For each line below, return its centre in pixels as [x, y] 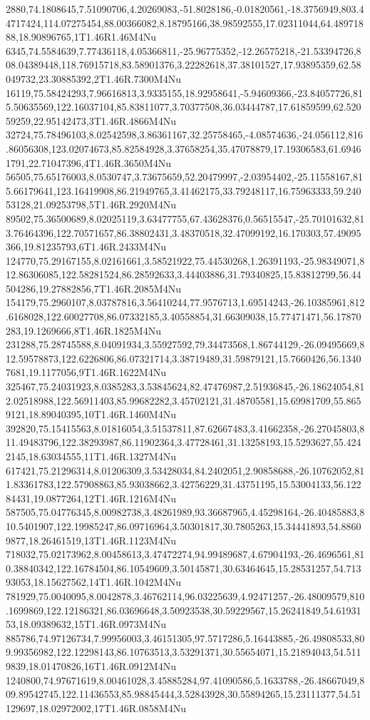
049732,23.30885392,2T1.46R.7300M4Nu [93, 78]
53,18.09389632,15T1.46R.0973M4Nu [86, 624]
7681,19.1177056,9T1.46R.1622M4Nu [86, 372]
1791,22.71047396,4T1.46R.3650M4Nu [88, 162]
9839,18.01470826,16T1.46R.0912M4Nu [91, 665]
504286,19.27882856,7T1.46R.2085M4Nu [93, 288]
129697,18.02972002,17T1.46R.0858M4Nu [96, 708]
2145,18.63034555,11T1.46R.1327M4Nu [91, 456]
